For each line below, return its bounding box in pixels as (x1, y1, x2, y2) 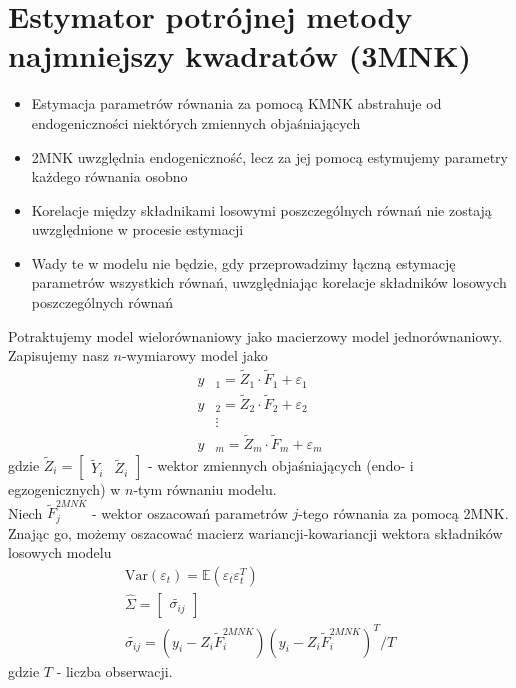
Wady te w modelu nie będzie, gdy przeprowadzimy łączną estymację (31, 252, 456, 273)
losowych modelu (8, 542, 112, 563)
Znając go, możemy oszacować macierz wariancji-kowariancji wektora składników (8, 522, 503, 543)
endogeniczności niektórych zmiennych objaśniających (31, 112, 361, 133)
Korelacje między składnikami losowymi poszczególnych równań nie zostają (31, 199, 492, 220)
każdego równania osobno (31, 166, 188, 187)
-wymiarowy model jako (121, 345, 268, 366)
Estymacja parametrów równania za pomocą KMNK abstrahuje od (31, 93, 442, 114)
